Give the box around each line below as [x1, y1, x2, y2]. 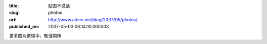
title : [9, 3, 19, 8]
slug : [9, 10, 20, 16]
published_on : [9, 24, 40, 30]
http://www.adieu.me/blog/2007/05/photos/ [48, 16, 138, 22]
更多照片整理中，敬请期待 [9, 33, 61, 39]
